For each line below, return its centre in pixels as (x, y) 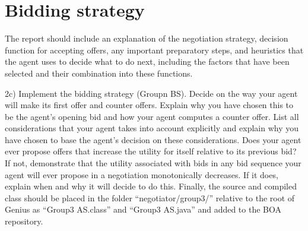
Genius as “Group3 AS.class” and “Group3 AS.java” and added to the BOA (143, 209)
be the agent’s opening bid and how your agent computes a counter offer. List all (152, 116)
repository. (24, 221)
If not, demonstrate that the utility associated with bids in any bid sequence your (153, 163)
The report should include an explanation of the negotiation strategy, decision (147, 38)
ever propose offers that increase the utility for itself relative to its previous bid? (151, 151)
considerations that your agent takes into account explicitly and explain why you (152, 128)
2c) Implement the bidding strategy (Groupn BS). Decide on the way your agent (151, 93)
